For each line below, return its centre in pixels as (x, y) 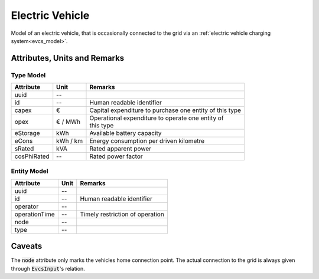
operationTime (35, 214)
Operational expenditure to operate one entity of (157, 118)
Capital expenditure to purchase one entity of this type (165, 110)
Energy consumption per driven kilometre (147, 141)
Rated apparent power (121, 149)
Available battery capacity (126, 133)
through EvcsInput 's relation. (48, 268)
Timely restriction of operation (122, 214)
